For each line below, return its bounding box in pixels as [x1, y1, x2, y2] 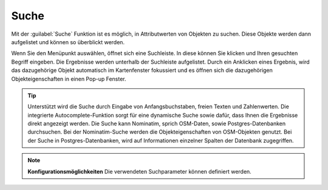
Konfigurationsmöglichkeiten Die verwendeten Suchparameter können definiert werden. [27, 168, 251, 175]
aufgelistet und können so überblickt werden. [11, 38, 125, 45]
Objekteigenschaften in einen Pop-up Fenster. [11, 75, 126, 82]
